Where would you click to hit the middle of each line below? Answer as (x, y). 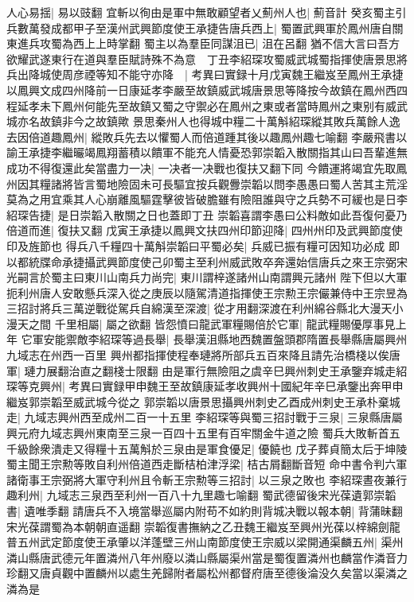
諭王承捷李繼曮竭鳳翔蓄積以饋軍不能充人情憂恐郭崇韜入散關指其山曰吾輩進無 (207, 152)
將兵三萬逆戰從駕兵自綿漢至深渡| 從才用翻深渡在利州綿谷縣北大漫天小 (221, 308)
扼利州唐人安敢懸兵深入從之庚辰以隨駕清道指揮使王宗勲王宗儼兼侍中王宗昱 (201, 292)
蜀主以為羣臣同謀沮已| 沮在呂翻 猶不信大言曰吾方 (271, 43)
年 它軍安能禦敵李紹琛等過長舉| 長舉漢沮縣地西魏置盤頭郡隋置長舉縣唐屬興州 (207, 339)
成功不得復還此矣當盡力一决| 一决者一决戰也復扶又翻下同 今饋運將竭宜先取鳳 (207, 167)
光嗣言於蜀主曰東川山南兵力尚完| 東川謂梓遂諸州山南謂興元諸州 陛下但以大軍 (207, 277)
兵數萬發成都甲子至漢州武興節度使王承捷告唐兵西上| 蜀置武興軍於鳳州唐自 (199, 27)
